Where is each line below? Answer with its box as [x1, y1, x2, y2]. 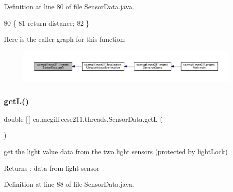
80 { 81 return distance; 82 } [4, 17, 89, 28]
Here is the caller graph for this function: [4, 34, 126, 44]
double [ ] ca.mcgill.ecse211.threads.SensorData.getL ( [4, 113, 163, 124]
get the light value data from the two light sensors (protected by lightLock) [4, 146, 228, 157]
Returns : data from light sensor [4, 162, 100, 173]
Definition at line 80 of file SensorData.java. [4, 1, 134, 11]
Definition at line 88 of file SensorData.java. [4, 179, 134, 189]
